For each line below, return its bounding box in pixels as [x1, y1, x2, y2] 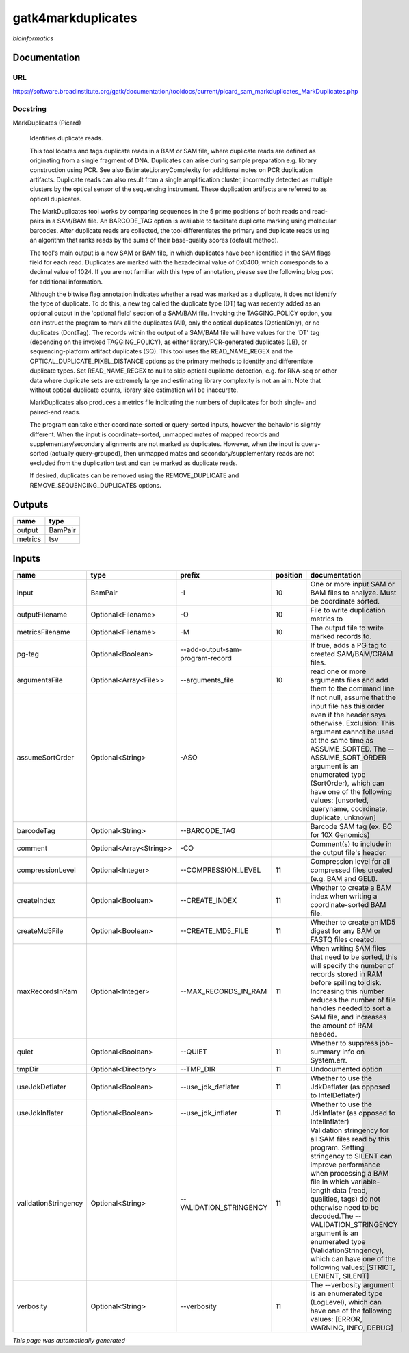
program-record [180, 653, 233, 662]
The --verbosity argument [310, 1280, 395, 1289]
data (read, [332, 1185, 368, 1195]
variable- [350, 1177, 380, 1187]
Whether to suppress [310, 1038, 378, 1047]
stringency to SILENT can [310, 1151, 393, 1160]
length [310, 1185, 331, 1195]
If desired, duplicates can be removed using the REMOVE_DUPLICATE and [29, 471, 239, 480]
